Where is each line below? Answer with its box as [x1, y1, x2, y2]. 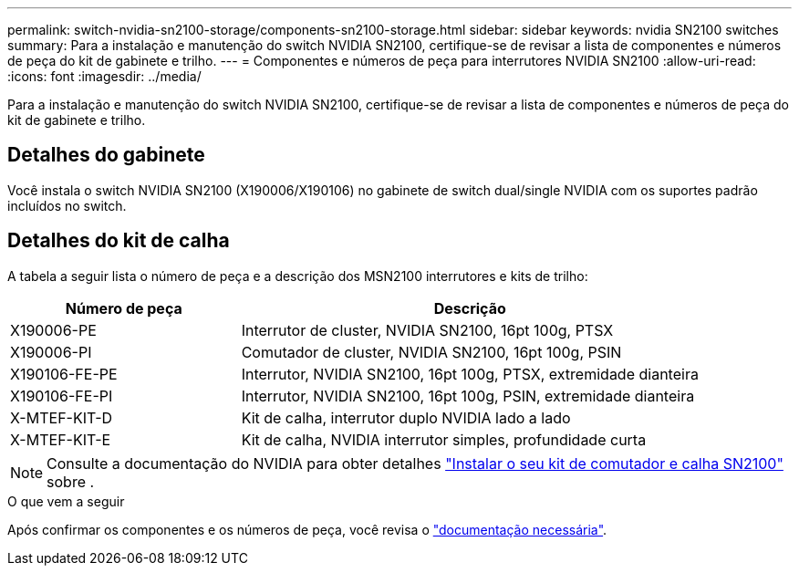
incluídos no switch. [7, 197, 127, 214]
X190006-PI [10, 342, 92, 361]
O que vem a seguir [7, 493, 125, 509]
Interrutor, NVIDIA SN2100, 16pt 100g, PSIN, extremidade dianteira [241, 386, 695, 405]
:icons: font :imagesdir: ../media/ [7, 68, 202, 84]
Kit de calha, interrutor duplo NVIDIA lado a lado [241, 408, 571, 427]
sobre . [47, 472, 95, 491]
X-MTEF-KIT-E [10, 430, 111, 449]
